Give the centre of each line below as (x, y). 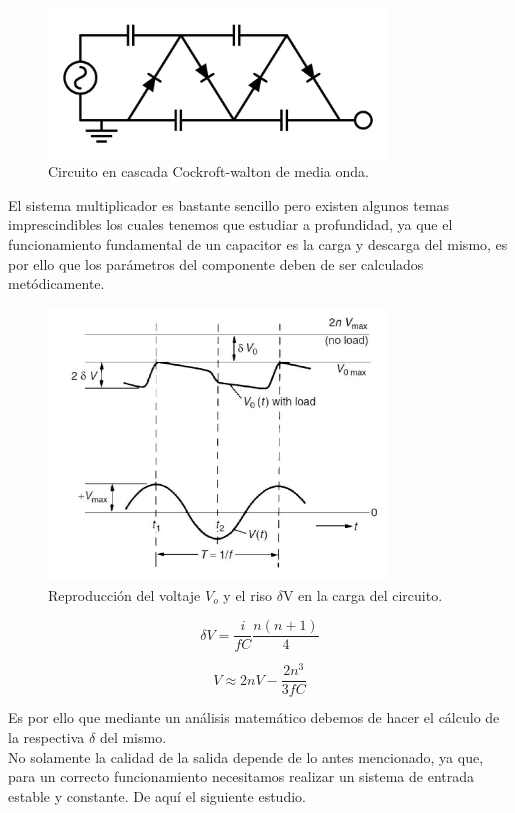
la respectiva (46, 737)
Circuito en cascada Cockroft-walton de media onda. (208, 171)
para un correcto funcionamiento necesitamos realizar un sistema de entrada (241, 776)
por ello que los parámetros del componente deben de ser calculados (216, 263)
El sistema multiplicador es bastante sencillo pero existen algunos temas (229, 204)
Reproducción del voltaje (124, 594)
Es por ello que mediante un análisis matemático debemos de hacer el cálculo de (254, 717)
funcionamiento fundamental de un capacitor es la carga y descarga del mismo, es (258, 243)
